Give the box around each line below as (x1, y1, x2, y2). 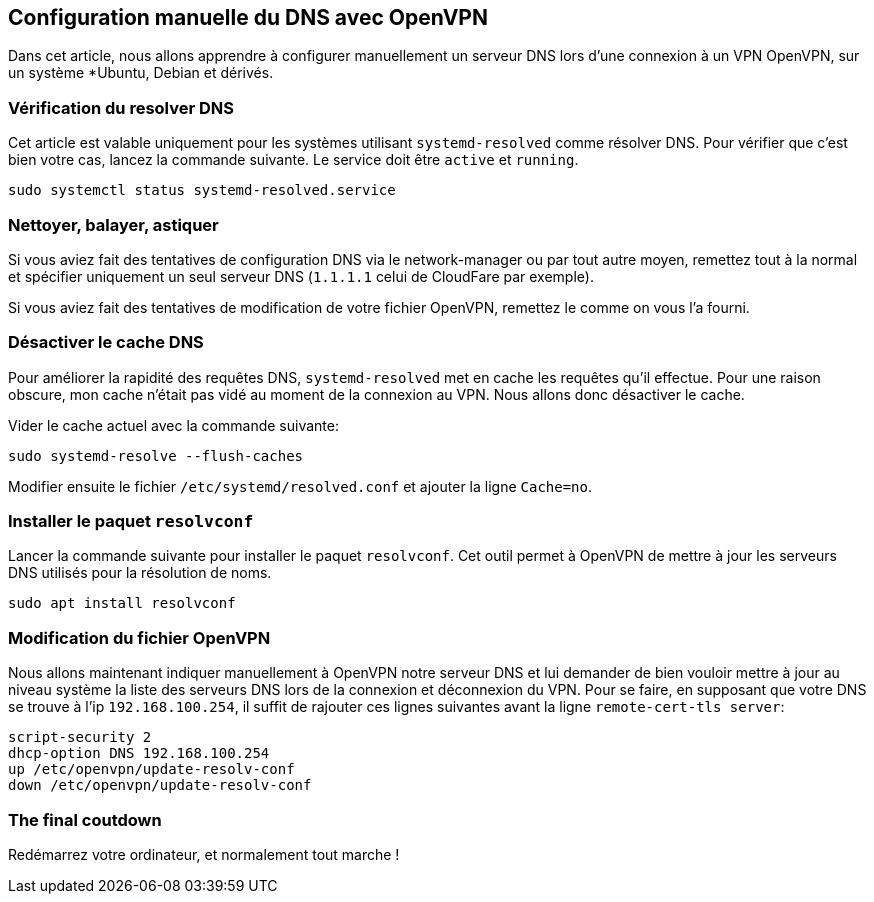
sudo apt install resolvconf (8, 595, 236, 612)
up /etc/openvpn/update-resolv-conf (8, 761, 295, 778)
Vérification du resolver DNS (8, 97, 234, 118)
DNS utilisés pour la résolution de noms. (8, 564, 272, 582)
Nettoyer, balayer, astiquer (8, 214, 219, 235)
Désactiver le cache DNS (8, 332, 204, 353)
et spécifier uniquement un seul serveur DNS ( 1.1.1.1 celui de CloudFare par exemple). (8, 267, 594, 285)
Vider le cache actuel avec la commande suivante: (8, 416, 339, 434)
